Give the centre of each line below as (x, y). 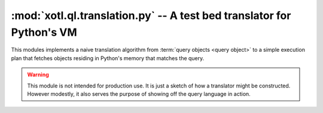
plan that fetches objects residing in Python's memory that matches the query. (108, 58)
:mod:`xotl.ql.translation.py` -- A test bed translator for (151, 15)
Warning (38, 75)
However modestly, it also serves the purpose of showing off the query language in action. (139, 94)
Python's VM (44, 32)
